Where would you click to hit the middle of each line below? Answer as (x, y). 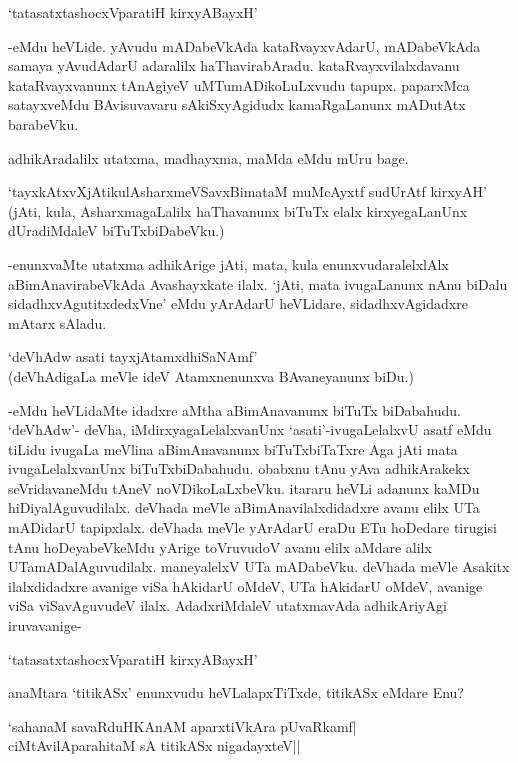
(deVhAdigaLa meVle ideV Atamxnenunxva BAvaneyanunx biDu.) (211, 375)
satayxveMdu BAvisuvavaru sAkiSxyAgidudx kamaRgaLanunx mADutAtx (237, 104)
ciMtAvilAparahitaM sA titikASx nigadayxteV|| (154, 745)
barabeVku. (43, 123)
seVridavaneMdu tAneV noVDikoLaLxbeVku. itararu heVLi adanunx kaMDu (244, 487)
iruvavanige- (45, 625)
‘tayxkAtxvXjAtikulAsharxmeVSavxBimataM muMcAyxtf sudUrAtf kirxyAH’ (247, 191)
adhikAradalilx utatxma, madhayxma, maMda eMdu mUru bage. (208, 157)
